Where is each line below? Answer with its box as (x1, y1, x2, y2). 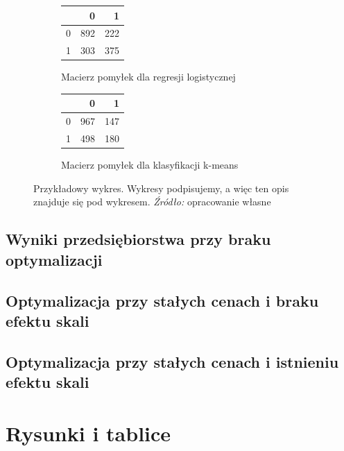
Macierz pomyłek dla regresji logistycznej (61, 69, 236, 84)
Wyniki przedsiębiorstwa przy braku (6, 228, 271, 250)
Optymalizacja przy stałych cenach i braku (6, 289, 319, 311)
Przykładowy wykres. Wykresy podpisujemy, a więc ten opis (33, 180, 289, 195)
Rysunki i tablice (6, 418, 171, 447)
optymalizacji (6, 248, 103, 270)
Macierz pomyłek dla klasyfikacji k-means (61, 158, 239, 172)
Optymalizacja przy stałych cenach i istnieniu (6, 350, 339, 372)
